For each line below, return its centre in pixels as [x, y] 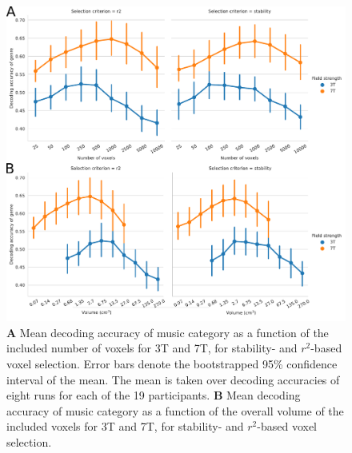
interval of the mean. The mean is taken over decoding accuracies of [173, 379]
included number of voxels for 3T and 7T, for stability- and [152, 348]
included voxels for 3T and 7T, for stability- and [125, 426]
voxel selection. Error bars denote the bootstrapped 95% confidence [172, 363]
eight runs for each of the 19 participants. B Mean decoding [154, 395]
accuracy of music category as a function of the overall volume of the [175, 410]
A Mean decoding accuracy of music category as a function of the [168, 332]
